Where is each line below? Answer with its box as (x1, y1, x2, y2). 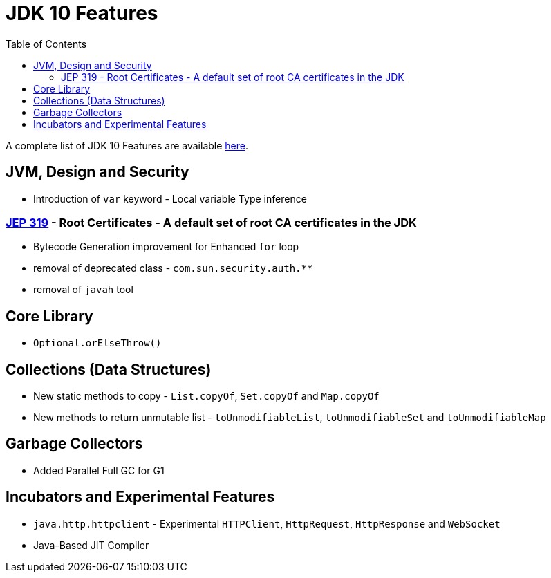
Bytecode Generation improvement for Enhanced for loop (33, 241, 299, 253)
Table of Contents (6, 37, 87, 50)
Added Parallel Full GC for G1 (33, 464, 165, 476)
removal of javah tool (33, 283, 133, 296)
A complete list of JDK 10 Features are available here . (6, 139, 248, 151)
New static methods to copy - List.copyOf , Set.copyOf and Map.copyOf (33, 390, 380, 402)
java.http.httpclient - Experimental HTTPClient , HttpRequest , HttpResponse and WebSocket (33, 517, 501, 530)
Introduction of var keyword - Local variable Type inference (33, 192, 307, 205)
